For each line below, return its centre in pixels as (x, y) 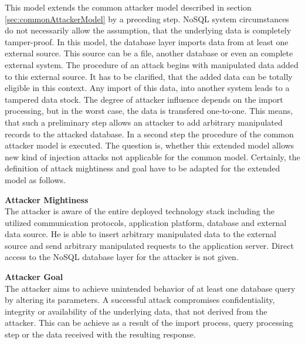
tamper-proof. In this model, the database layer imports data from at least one (147, 41)
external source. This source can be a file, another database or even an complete (149, 53)
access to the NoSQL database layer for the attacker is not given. (122, 257)
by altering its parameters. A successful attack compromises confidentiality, (140, 300)
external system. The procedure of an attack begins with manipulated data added (152, 64)
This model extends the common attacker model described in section (128, 7)
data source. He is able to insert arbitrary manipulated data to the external (140, 234)
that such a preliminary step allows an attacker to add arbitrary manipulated (144, 122)
